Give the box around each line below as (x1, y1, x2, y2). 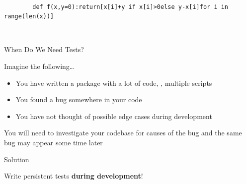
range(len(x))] (4, 13, 54, 20)
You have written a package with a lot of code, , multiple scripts (15, 77, 212, 88)
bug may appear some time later (4, 137, 103, 147)
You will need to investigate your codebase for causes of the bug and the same (4, 127, 242, 138)
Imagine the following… (4, 61, 75, 71)
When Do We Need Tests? (4, 44, 84, 55)
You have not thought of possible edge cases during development (15, 111, 212, 121)
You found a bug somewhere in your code (15, 94, 142, 105)
